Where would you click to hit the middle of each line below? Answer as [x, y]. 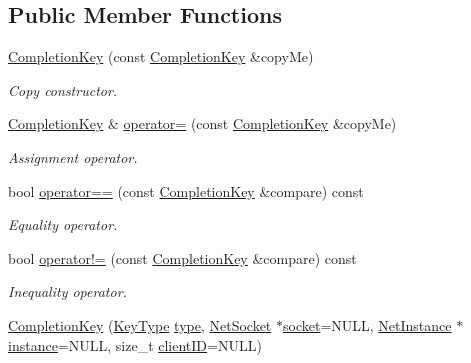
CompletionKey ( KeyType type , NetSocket [140, 324]
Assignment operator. [73, 156]
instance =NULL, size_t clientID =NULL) [135, 344]
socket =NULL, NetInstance [367, 324]
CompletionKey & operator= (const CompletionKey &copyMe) [202, 123]
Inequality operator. [67, 291]
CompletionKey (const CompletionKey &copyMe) [161, 56]
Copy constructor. [63, 89]
